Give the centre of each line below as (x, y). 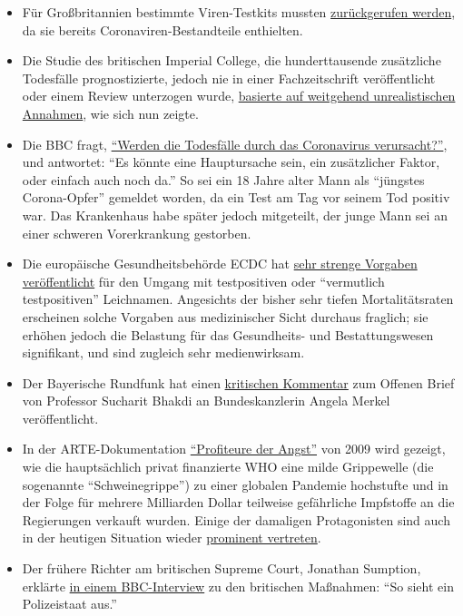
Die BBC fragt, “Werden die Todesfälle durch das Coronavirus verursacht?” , (235, 144)
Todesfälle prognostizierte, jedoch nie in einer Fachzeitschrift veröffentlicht (229, 78)
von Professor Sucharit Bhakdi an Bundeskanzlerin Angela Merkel (206, 401)
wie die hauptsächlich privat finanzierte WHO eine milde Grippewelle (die (228, 467)
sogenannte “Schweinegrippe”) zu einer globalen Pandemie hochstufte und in (235, 484)
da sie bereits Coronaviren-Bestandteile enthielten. (163, 29)
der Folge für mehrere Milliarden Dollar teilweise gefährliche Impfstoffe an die (238, 502)
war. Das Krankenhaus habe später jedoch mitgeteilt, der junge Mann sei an (235, 215)
